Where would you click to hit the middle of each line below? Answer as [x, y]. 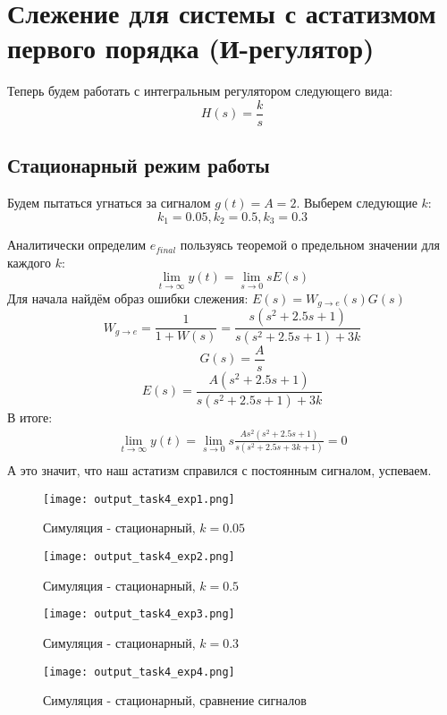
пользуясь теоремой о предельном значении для [310, 245]
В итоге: [30, 417]
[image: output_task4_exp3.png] [139, 614]
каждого [29, 262]
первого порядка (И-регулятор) [191, 48]
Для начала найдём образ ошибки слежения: [128, 298]
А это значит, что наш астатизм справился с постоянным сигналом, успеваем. [219, 470]
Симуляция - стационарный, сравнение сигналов [175, 700]
